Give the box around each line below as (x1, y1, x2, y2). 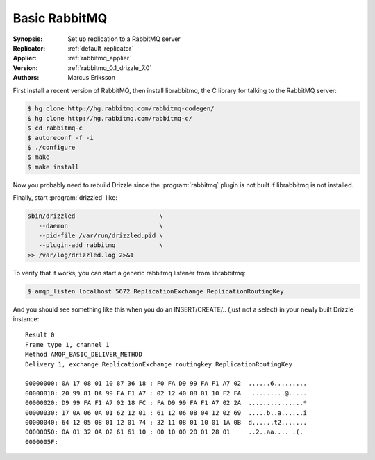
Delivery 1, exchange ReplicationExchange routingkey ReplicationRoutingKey (25, 360, 293, 368)
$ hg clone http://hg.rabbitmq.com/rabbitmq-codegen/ (27, 105, 215, 112)
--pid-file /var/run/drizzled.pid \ (38, 231, 163, 239)
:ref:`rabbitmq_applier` (67, 54, 132, 62)
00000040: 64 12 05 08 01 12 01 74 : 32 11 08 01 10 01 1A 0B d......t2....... (25, 418, 308, 426)
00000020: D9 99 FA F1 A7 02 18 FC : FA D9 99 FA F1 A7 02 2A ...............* (25, 399, 308, 407)
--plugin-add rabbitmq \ (38, 241, 163, 249)
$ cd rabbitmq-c (27, 124, 83, 132)
